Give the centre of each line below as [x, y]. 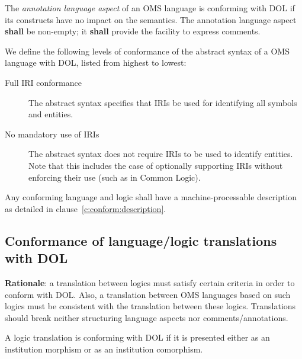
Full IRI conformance [43, 82]
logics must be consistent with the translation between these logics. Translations [150, 306]
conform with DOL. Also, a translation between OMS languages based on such [148, 294]
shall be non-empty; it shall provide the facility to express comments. [133, 31]
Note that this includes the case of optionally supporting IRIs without [156, 165]
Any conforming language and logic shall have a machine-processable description [151, 197]
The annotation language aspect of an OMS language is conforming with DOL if [150, 8]
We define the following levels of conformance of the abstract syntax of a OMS [147, 51]
